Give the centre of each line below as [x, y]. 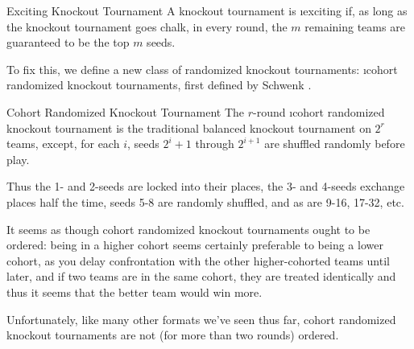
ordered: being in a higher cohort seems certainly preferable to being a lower [195, 245]
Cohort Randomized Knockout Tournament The [126, 111]
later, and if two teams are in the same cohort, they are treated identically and [201, 276]
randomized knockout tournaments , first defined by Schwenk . [159, 85]
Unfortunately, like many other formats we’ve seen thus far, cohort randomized [201, 319]
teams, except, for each [63, 144]
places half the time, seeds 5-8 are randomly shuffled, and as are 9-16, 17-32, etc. [205, 201]
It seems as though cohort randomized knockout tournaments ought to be [188, 229]
